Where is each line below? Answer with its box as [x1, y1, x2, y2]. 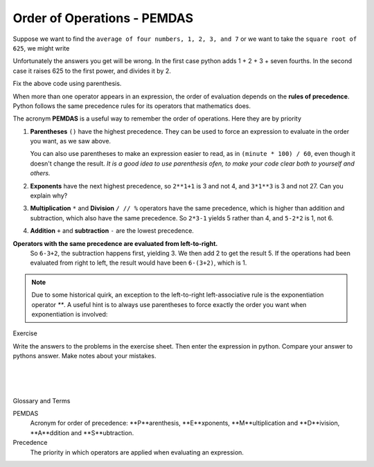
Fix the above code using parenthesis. [12, 80, 122, 88]
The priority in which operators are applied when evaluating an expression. [30, 448, 244, 457]
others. [30, 169, 51, 177]
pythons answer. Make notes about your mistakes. [12, 352, 157, 360]
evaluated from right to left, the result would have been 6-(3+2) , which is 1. [30, 258, 247, 267]
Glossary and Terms [12, 396, 71, 405]
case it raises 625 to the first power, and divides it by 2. [12, 67, 171, 75]
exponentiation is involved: [31, 310, 108, 318]
